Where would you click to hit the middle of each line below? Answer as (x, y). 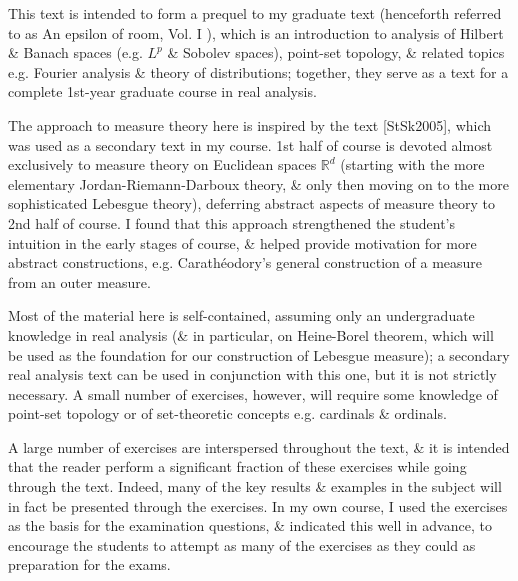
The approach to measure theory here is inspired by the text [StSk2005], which (250, 124)
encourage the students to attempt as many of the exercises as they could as (242, 544)
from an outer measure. (79, 281)
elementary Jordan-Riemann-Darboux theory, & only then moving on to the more (258, 183)
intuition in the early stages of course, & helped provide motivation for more (242, 242)
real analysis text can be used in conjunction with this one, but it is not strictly (252, 374)
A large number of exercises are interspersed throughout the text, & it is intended (259, 446)
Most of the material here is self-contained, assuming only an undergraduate (241, 315)
